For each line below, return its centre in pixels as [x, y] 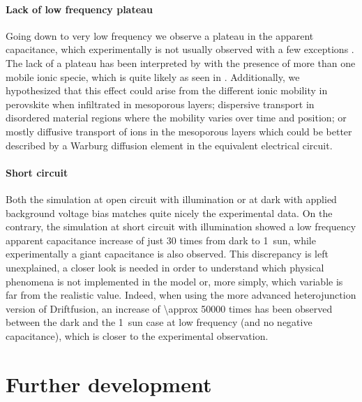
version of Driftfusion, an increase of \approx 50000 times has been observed [169, 308]
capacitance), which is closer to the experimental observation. [137, 335]
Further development [109, 384]
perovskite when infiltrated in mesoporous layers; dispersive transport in [160, 104]
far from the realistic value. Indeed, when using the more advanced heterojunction [181, 295]
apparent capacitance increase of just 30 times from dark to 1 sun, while [161, 240]
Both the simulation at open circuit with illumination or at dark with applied [171, 199]
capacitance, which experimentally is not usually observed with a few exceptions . [180, 49]
